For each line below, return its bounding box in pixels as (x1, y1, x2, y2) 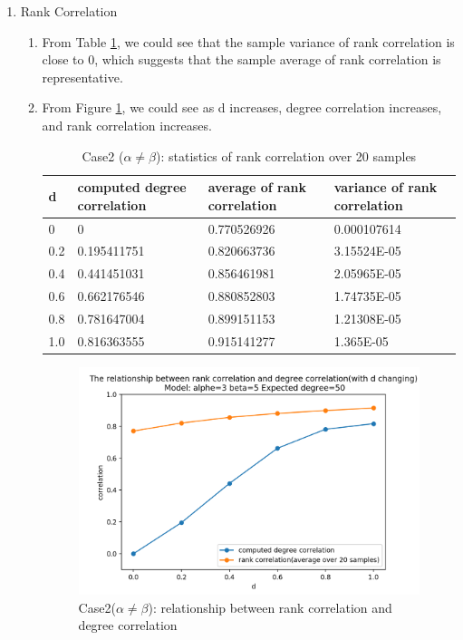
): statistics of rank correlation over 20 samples (155, 146, 417, 165)
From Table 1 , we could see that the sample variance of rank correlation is (42, 32, 455, 51)
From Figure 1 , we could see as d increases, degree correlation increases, (42, 98, 442, 117)
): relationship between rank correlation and (148, 597, 392, 616)
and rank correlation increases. (42, 115, 212, 134)
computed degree (77, 178, 187, 197)
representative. (42, 67, 123, 86)
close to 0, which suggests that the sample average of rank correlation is (42, 50, 441, 69)
